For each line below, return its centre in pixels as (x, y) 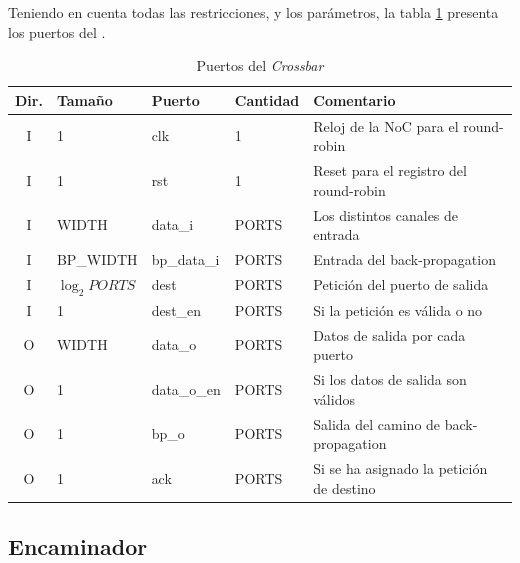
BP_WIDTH (97, 258)
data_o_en (186, 388)
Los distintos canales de (386, 214)
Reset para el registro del (390, 170)
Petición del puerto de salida (401, 284)
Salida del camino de (377, 423)
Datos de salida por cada (389, 334)
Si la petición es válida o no (398, 309)
